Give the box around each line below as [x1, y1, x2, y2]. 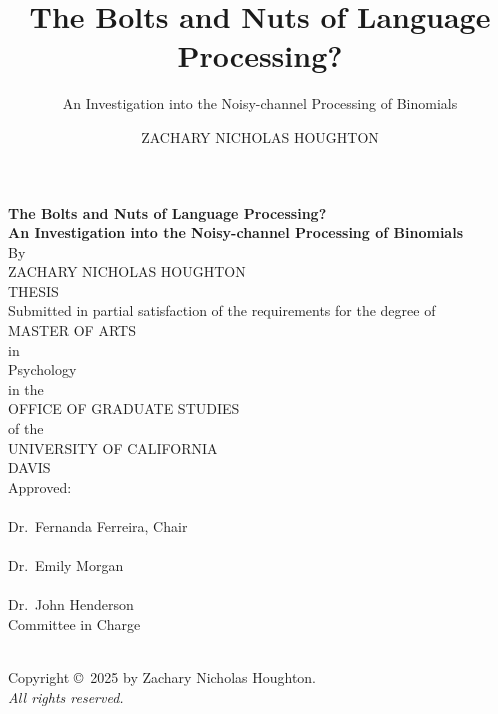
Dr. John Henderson [8, 594, 134, 615]
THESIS [8, 280, 59, 301]
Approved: [8, 476, 72, 497]
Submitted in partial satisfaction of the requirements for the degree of [8, 300, 436, 321]
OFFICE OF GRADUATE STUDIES [8, 398, 240, 419]
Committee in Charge [8, 613, 141, 634]
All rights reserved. [8, 686, 124, 707]
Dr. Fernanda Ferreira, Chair [8, 516, 188, 536]
